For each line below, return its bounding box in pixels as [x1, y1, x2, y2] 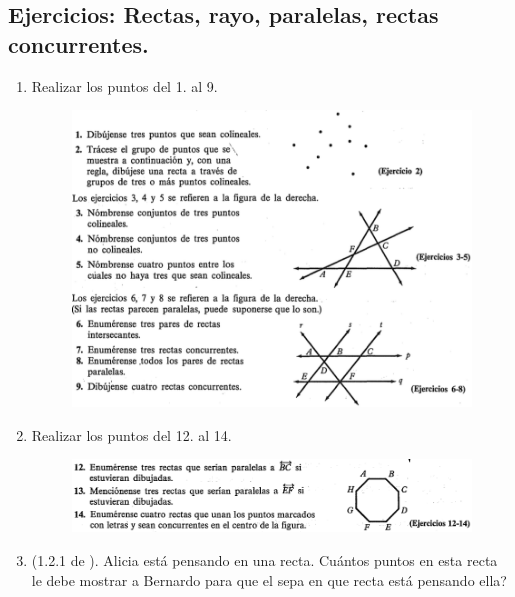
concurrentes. [8, 28, 149, 59]
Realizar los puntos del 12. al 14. [31, 424, 232, 445]
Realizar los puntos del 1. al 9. [31, 75, 218, 96]
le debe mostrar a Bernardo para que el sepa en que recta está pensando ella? [31, 569, 507, 590]
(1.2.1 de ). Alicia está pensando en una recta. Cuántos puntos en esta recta [31, 549, 498, 570]
